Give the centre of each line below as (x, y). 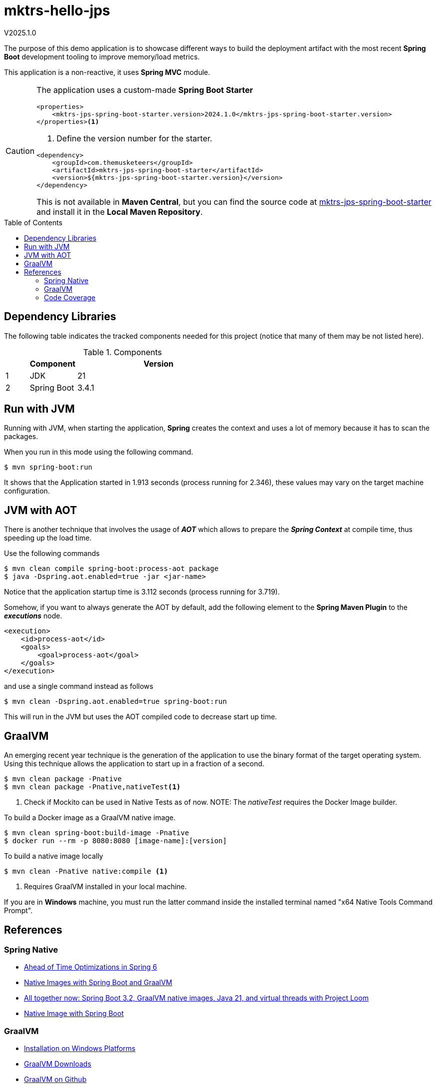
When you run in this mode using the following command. (99, 452)
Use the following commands (52, 553)
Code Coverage (70, 297)
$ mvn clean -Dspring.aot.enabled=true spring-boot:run (115, 702)
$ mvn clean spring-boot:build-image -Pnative (97, 833)
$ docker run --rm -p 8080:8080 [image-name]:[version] (115, 841)
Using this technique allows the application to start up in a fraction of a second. (134, 764)
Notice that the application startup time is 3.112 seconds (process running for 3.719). (142, 592)
